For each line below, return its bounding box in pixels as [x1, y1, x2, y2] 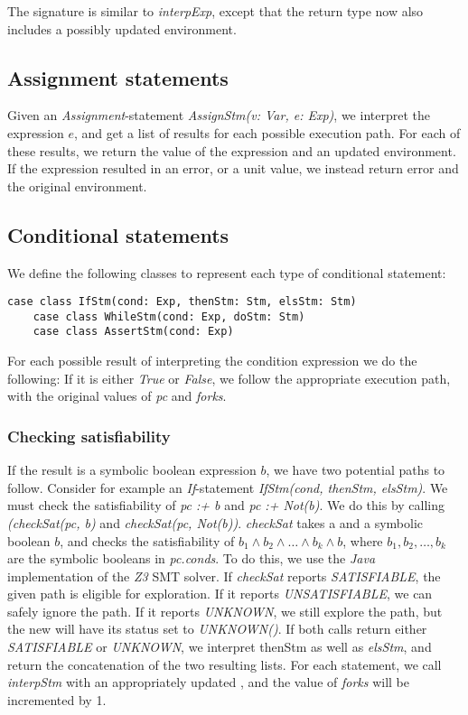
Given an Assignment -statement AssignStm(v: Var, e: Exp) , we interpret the [7, 106, 430, 125]
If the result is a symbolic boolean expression [7, 460, 257, 479]
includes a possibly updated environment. [7, 19, 237, 38]
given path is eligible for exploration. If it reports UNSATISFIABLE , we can [7, 584, 433, 603]
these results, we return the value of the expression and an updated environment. [7, 141, 456, 160]
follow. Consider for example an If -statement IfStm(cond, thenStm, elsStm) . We [7, 478, 448, 497]
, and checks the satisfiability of [60, 531, 235, 550]
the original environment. [7, 176, 147, 195]
